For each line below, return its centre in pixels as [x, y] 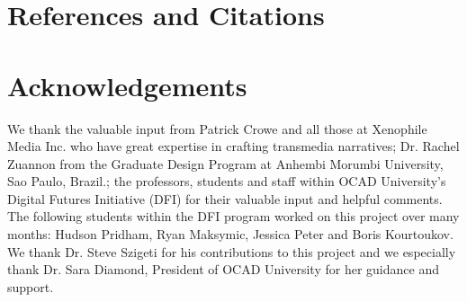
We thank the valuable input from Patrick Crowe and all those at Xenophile [217, 128]
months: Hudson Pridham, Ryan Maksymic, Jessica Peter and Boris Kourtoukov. [230, 234]
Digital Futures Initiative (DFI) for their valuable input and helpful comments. [225, 198]
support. [31, 286]
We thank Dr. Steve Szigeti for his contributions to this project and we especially [232, 251]
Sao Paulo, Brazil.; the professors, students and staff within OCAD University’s [227, 181]
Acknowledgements [127, 85]
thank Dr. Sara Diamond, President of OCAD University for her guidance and [223, 269]
